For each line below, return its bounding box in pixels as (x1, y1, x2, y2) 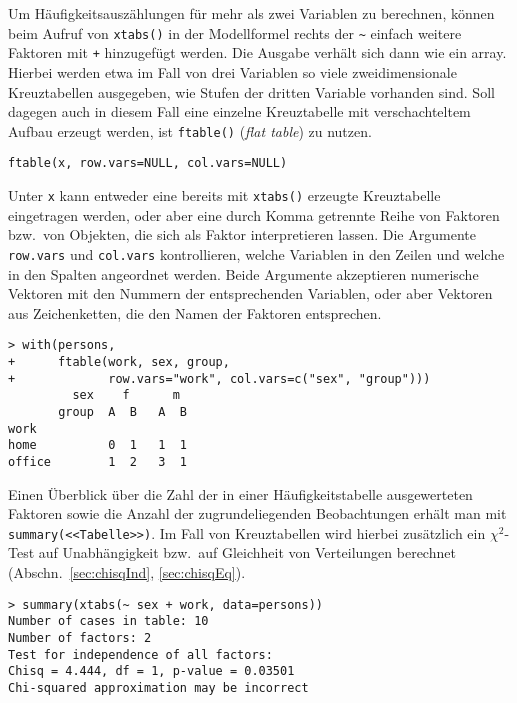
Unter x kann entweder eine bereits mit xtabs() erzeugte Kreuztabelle (8, 185, 441, 205)
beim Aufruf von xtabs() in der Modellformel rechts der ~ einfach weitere (8, 22, 462, 43)
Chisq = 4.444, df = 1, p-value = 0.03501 (8, 664, 295, 679)
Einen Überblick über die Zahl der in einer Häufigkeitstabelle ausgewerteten (8, 483, 473, 504)
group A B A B (58, 404, 187, 419)
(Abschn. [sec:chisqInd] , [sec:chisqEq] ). (8, 561, 246, 582)
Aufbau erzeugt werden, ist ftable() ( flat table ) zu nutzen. (8, 120, 372, 141)
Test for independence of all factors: (8, 647, 273, 662)
